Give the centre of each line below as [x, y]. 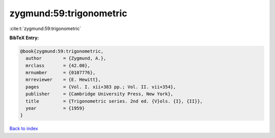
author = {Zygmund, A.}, [66, 58]
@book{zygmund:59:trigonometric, [62, 51]
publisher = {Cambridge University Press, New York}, [100, 94]
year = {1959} [55, 108]
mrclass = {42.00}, [58, 65]
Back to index [24, 129]
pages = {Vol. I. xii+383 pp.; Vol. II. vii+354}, [101, 87]
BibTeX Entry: [24, 38]
